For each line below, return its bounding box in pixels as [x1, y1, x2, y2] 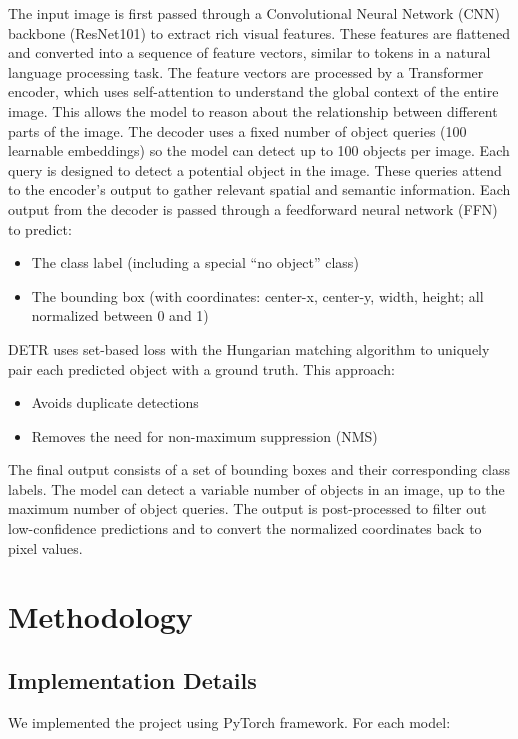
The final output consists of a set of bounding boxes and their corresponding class [8, 459, 511, 480]
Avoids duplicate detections [31, 392, 199, 413]
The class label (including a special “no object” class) [31, 252, 359, 273]
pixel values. [8, 537, 83, 558]
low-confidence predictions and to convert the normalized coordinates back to [8, 518, 482, 539]
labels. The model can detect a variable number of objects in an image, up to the [8, 478, 505, 499]
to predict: [8, 218, 72, 239]
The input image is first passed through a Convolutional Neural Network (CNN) [8, 3, 501, 23]
